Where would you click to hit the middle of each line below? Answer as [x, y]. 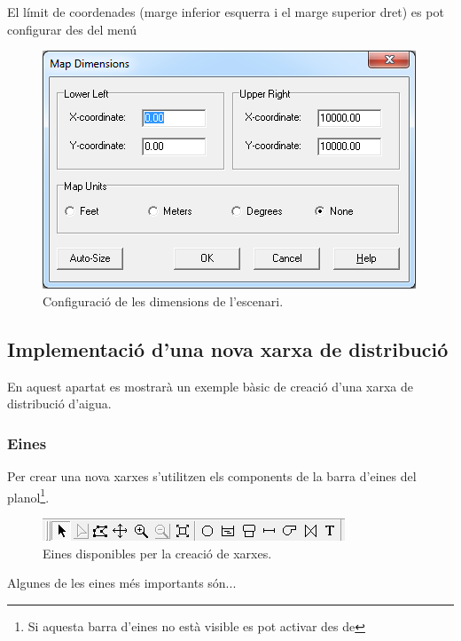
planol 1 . [28, 495]
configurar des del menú [72, 29]
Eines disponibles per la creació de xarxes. [157, 553]
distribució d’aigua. [59, 404]
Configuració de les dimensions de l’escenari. [163, 301]
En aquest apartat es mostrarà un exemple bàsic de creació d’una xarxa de [211, 386]
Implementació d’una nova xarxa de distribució [228, 348]
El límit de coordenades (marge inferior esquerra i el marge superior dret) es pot [226, 12]
